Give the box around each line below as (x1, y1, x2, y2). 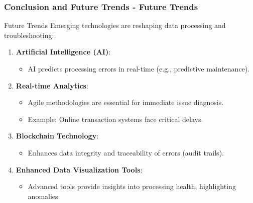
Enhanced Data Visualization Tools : (16, 164, 143, 174)
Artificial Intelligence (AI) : (16, 46, 111, 57)
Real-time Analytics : (16, 80, 88, 90)
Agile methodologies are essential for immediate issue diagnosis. (28, 97, 224, 107)
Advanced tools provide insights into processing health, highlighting (28, 181, 236, 191)
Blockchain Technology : (16, 130, 99, 141)
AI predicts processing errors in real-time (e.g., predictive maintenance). (28, 63, 250, 73)
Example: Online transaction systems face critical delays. (28, 113, 203, 124)
